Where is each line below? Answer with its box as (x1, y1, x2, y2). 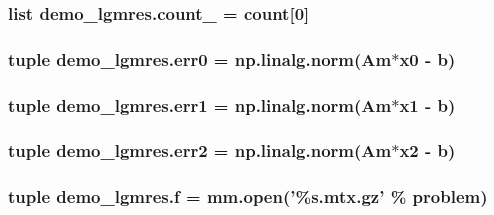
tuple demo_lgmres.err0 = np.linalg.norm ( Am (8, 46, 392, 71)
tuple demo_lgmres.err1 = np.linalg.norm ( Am (8, 92, 392, 117)
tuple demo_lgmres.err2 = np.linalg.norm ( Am (8, 138, 392, 163)
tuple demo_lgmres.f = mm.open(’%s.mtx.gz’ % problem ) (8, 184, 488, 209)
